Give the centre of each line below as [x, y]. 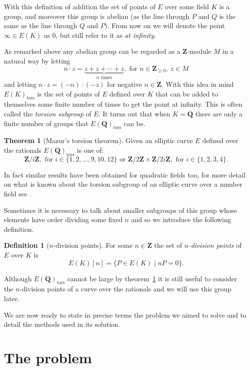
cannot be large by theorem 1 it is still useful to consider [152, 278]
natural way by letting [37, 60]
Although [18, 278]
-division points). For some [93, 245]
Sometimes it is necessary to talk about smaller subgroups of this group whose [120, 210]
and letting [20, 84]
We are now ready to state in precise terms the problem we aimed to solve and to [125, 314]
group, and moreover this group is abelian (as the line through [97, 16]
